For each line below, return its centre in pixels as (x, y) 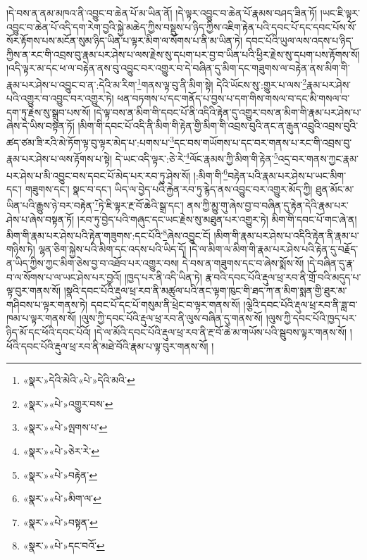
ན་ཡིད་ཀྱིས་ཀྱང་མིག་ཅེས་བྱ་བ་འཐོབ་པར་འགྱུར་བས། (93, 263)
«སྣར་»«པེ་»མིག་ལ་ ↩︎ (62, 498)
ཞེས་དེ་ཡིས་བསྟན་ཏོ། (41, 126)
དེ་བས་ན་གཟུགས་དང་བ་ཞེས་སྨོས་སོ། (243, 263)
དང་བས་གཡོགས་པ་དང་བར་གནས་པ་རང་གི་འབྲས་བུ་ (263, 142)
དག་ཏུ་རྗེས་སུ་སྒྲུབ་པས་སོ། (49, 112)
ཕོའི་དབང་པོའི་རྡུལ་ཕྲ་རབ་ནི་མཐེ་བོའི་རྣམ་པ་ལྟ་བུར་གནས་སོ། (107, 346)
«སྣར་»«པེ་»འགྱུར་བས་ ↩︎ (68, 403)
